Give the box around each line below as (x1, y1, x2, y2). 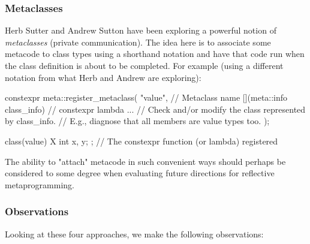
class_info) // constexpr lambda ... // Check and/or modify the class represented (5, 103, 306, 115)
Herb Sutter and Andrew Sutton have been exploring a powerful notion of (5, 24, 276, 37)
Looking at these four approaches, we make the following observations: (5, 227, 264, 240)
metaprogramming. (5, 178, 74, 191)
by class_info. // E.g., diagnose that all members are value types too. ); (5, 115, 270, 127)
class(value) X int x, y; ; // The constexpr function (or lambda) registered (5, 134, 278, 147)
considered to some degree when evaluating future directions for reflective (5, 167, 275, 179)
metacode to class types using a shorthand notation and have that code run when (5, 47, 305, 60)
